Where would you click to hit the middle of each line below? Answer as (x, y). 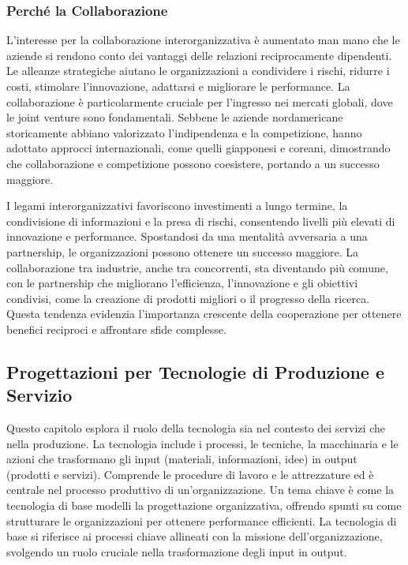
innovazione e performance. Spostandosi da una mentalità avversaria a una (187, 236)
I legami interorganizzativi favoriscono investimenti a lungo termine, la (177, 206)
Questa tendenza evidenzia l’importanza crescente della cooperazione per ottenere (204, 314)
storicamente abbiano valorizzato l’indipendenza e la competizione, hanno (184, 132)
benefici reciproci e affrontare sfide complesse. (116, 329)
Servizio (39, 395)
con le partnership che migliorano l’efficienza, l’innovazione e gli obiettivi (182, 283)
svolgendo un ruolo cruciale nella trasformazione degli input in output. (177, 551)
